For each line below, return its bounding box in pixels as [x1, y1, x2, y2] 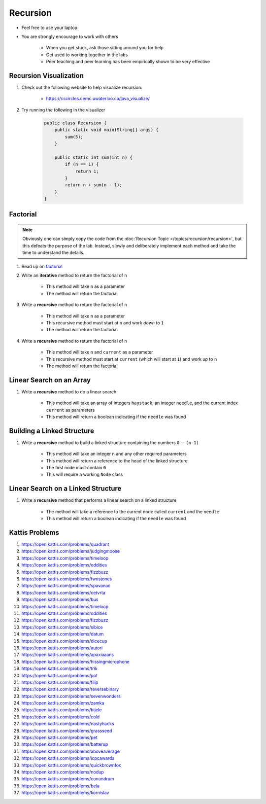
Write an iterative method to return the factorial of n [21, 273, 128, 279]
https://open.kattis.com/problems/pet [21, 734, 98, 740]
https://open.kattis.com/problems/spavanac [21, 583, 111, 589]
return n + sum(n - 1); [65, 182, 123, 188]
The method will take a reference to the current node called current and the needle [46, 508, 220, 515]
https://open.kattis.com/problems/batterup [21, 741, 108, 747]
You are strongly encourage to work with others [21, 34, 118, 39]
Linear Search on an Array [9, 376, 91, 384]
